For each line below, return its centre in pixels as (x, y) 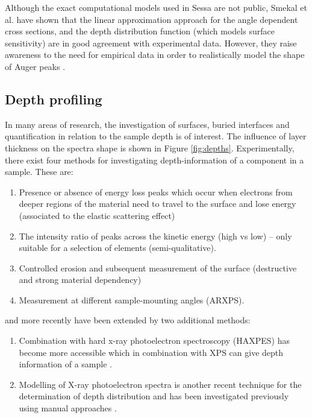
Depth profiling (54, 99)
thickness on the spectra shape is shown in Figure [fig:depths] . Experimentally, (150, 147)
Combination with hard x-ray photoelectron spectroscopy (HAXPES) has (154, 340)
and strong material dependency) (80, 280)
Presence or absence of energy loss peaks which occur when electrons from (156, 192)
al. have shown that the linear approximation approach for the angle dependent (151, 19)
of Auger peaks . (35, 66)
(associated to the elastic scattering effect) (97, 215)
